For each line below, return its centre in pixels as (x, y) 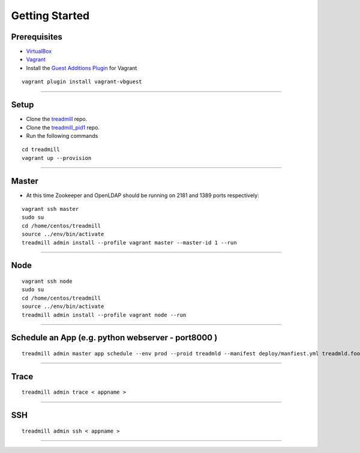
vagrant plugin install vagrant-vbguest (82, 82)
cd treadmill (41, 150)
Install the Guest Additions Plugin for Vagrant (82, 68)
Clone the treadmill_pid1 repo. (63, 127)
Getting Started (50, 16)
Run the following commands (62, 135)
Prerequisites (37, 37)
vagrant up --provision (57, 158)
